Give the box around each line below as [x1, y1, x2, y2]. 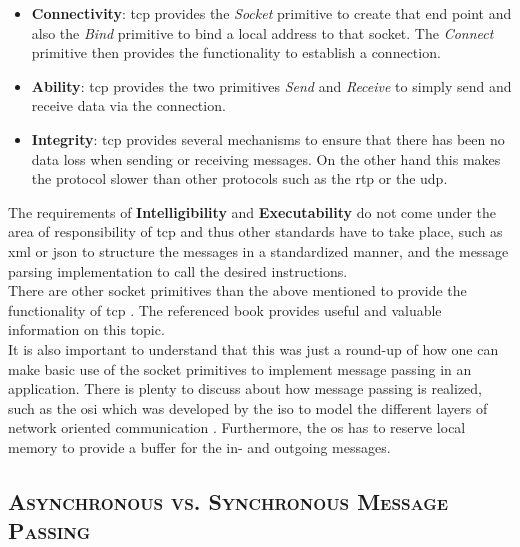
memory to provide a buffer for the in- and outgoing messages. [8, 436, 391, 457]
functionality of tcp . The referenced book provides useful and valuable [8, 299, 442, 320]
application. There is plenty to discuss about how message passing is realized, [8, 378, 483, 399]
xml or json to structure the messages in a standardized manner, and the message [8, 240, 509, 261]
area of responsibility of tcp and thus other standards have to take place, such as [8, 221, 503, 242]
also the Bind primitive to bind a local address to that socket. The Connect [31, 22, 494, 43]
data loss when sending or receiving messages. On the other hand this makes [31, 148, 501, 169]
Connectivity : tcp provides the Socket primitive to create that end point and [31, 3, 512, 23]
